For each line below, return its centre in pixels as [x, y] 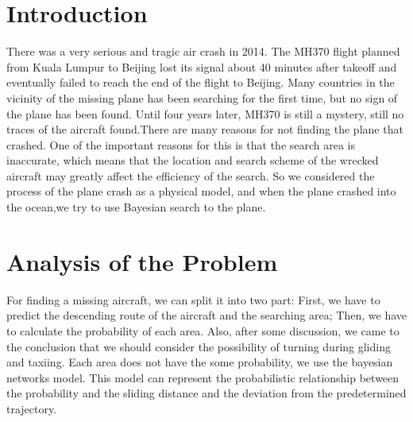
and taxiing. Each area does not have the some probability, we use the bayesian [200, 362]
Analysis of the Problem [142, 261]
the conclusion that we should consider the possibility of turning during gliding [199, 346]
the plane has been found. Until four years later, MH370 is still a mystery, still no [205, 113]
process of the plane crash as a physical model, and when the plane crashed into [201, 191]
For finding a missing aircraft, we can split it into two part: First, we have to [193, 299]
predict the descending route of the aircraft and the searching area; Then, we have [206, 315]
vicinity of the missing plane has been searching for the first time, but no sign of [202, 97]
